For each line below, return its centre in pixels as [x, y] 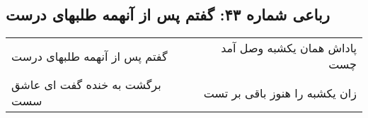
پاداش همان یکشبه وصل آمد [289, 48]
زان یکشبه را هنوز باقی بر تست [280, 93]
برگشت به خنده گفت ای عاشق [86, 85]
